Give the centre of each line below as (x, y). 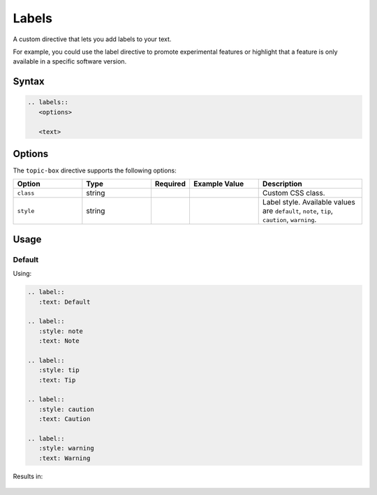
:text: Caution (65, 419)
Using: (22, 274)
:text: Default (65, 302)
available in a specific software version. (70, 61)
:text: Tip (57, 380)
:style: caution (66, 409)
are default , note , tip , (297, 211)
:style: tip (59, 370)
